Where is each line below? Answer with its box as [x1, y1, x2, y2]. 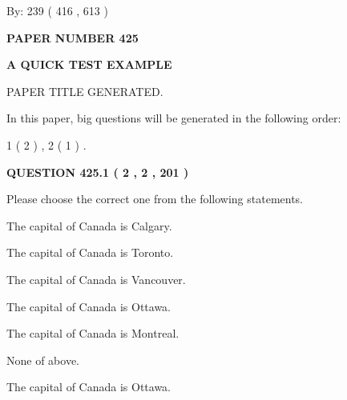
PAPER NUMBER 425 [6, 29, 139, 46]
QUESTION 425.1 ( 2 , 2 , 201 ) [6, 163, 189, 180]
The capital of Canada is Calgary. [6, 217, 172, 234]
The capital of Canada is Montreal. [6, 325, 180, 342]
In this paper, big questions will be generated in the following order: [6, 110, 341, 126]
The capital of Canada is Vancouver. [6, 270, 186, 287]
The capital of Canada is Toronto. [6, 244, 174, 261]
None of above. [6, 351, 79, 368]
